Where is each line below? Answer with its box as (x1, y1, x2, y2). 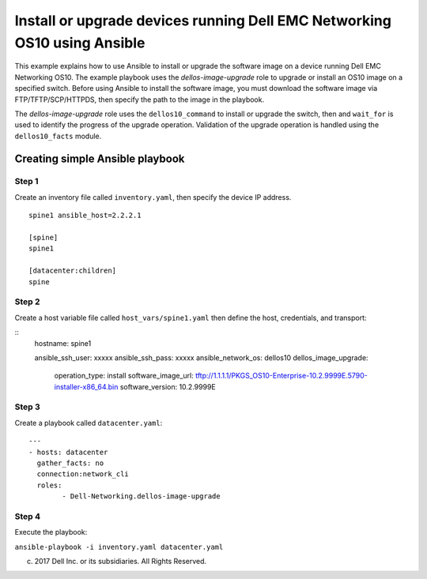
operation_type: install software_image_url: (54, 371, 194, 381)
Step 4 (14, 510, 41, 521)
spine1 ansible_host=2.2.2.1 (28, 211, 142, 220)
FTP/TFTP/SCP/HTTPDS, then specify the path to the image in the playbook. (14, 95, 265, 104)
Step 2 (14, 296, 40, 307)
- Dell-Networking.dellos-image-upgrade (62, 492, 221, 501)
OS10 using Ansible (14, 34, 145, 51)
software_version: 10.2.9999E (119, 382, 217, 391)
